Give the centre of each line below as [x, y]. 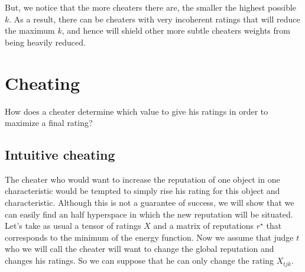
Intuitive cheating [60, 155]
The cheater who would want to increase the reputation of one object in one [142, 179]
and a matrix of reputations [204, 226]
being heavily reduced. [45, 42]
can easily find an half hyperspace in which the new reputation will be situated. [149, 214]
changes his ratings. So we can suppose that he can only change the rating [139, 260]
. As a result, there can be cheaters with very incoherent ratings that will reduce [155, 19]
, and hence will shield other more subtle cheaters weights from [176, 30]
